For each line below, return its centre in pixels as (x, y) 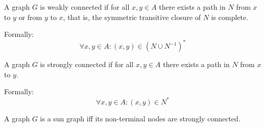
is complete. (230, 17)
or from (30, 17)
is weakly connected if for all (85, 7)
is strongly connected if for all (87, 64)
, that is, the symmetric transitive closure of (132, 17)
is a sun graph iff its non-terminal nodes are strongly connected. (140, 118)
